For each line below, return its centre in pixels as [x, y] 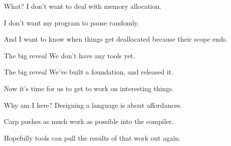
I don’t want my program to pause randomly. [72, 22]
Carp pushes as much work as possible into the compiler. [89, 121]
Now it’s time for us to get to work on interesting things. [89, 88]
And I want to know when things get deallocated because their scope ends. [116, 39]
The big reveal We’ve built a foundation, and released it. [89, 72]
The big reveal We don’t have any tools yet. [70, 55]
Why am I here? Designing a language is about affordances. [93, 105]
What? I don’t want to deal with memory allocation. [83, 6]
